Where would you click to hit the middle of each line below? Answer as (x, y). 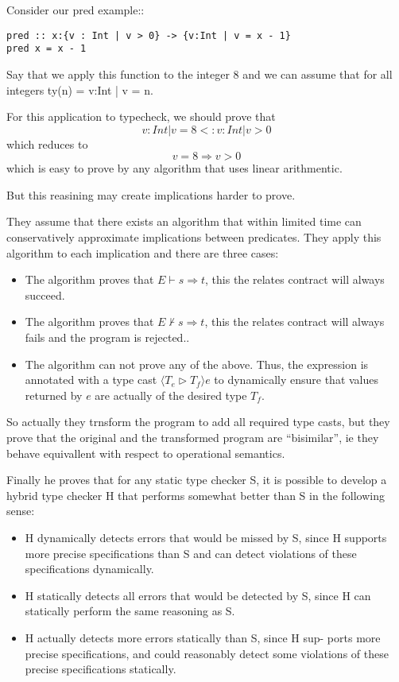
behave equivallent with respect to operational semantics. (146, 453)
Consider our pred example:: (76, 10)
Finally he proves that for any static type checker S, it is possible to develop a (197, 480)
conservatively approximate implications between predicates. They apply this (194, 237)
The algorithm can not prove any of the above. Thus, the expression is (197, 364)
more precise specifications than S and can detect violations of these (191, 553)
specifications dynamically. (89, 569)
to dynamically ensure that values (296, 380)
